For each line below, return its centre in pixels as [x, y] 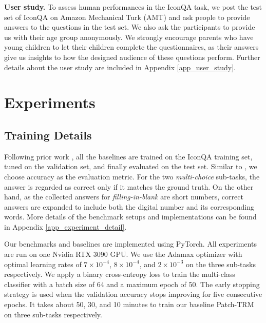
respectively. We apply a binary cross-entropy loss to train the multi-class [120, 274]
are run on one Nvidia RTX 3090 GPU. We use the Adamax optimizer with [123, 254]
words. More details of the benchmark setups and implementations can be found [130, 217]
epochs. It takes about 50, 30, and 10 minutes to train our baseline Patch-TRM [129, 304]
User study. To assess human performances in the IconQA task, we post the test [133, 7]
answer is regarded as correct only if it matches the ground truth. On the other [129, 186]
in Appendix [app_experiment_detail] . [65, 226]
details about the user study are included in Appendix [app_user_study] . [120, 67]
